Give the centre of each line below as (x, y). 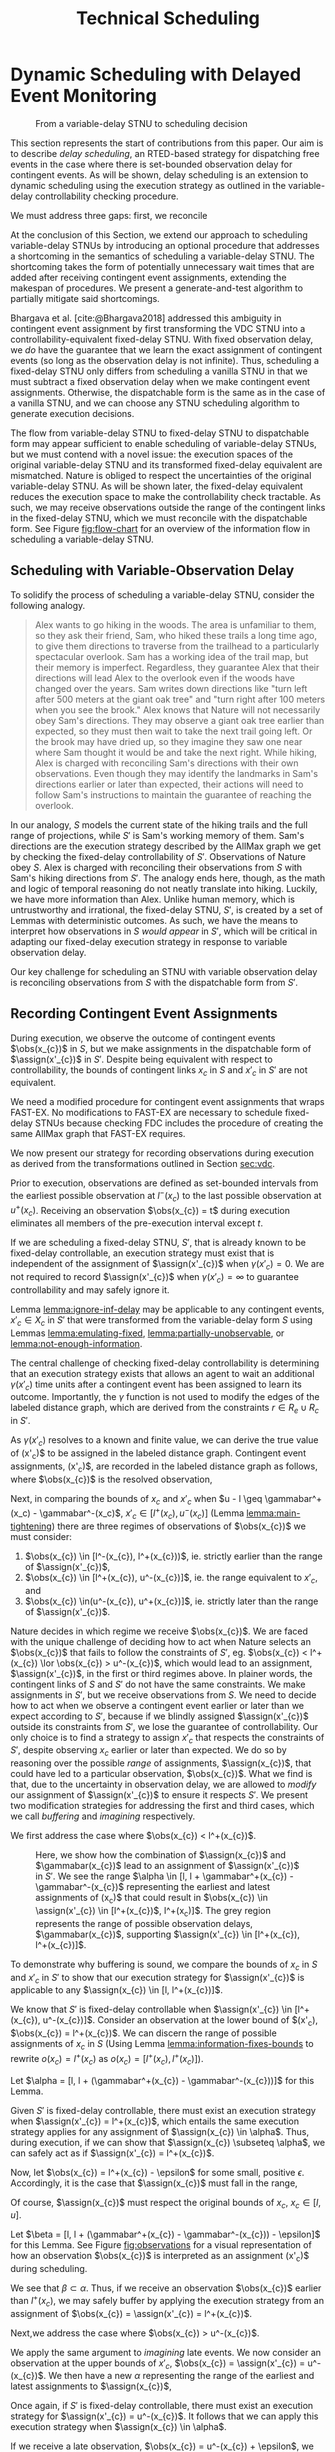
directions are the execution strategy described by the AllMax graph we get (166, 846)
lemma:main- (273, 1513)
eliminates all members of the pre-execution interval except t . (136, 1223)
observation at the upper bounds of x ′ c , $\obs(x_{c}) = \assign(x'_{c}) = (158, 2364)
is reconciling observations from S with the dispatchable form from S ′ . (154, 982)
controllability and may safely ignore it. (90, 1289)
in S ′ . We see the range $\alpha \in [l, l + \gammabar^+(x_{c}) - (165, 1876)
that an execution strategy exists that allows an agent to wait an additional (162, 1373)
